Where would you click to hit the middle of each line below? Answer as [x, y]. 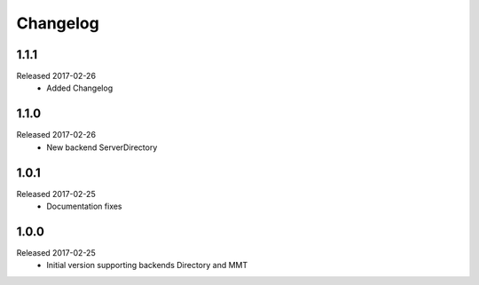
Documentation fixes [85, 206]
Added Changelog [80, 88]
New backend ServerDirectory [102, 147]
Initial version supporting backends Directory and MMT [147, 265]
